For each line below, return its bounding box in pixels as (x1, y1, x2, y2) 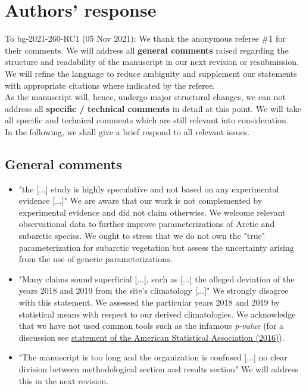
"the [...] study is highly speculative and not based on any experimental (18, 182, 279, 195)
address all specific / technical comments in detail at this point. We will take (5, 102, 302, 114)
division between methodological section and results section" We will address (18, 362, 298, 375)
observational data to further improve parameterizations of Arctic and (18, 217, 275, 230)
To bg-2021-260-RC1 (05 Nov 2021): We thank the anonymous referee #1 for (5, 32, 286, 45)
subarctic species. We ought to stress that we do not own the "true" (18, 229, 265, 242)
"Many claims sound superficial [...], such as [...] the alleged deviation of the (18, 272, 295, 285)
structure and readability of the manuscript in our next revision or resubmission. (5, 55, 299, 68)
